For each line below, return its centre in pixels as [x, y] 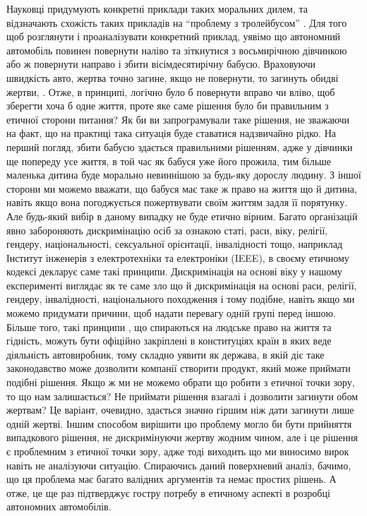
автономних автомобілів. [59, 506]
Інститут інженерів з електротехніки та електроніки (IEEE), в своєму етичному [178, 257]
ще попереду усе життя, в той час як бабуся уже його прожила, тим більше [169, 161]
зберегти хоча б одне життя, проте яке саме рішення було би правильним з [168, 106]
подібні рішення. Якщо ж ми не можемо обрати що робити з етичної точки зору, [181, 382]
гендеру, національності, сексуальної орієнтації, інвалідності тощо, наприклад [175, 244]
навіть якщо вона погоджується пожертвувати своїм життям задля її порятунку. [177, 202]
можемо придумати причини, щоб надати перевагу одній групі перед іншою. [171, 313]
